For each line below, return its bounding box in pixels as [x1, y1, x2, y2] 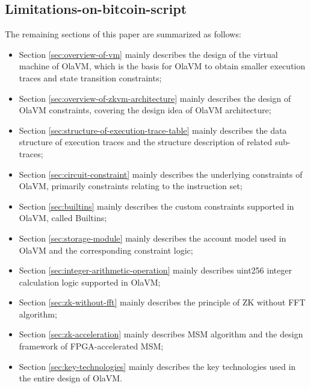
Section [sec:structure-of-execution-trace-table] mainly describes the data [19, 124, 287, 136]
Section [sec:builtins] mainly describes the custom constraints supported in [19, 199, 294, 212]
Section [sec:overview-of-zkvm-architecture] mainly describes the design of [19, 92, 291, 104]
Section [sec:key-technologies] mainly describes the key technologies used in [19, 360, 296, 372]
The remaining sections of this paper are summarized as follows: [5, 28, 241, 40]
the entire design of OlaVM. [19, 372, 123, 384]
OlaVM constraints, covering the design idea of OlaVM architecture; [19, 104, 271, 116]
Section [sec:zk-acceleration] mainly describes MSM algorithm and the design [19, 328, 303, 340]
